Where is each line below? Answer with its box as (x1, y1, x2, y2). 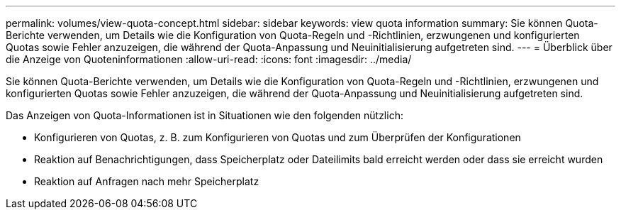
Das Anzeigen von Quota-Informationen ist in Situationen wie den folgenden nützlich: (6, 109, 403, 121)
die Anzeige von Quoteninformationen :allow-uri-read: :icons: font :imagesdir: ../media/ (6, 53, 412, 65)
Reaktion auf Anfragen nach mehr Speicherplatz (34, 175, 259, 187)
